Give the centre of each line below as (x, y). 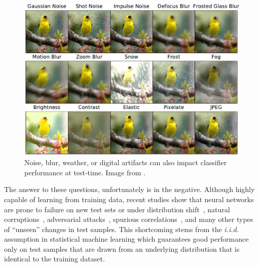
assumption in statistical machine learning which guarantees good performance (126, 239)
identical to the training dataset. (54, 259)
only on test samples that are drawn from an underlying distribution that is (122, 249)
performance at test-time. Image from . (85, 172)
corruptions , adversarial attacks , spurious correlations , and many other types (129, 219)
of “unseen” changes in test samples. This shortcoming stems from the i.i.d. (121, 229)
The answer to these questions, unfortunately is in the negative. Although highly (129, 189)
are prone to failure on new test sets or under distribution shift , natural (117, 209)
